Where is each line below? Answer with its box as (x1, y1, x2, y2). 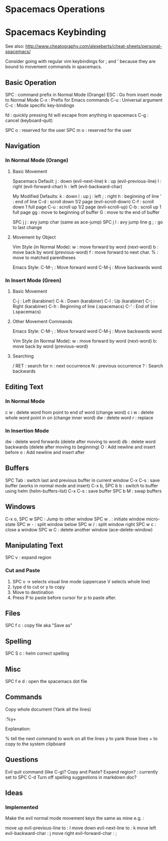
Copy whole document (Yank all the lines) (5, 706, 91, 712)
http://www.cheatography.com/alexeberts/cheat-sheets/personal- (25, 43, 162, 49)
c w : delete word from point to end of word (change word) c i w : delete (5, 409, 154, 415)
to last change (12, 224, 42, 230)
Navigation (5, 142, 40, 150)
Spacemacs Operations (5, 4, 105, 15)
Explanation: (5, 726, 31, 732)
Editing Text (5, 383, 44, 391)
